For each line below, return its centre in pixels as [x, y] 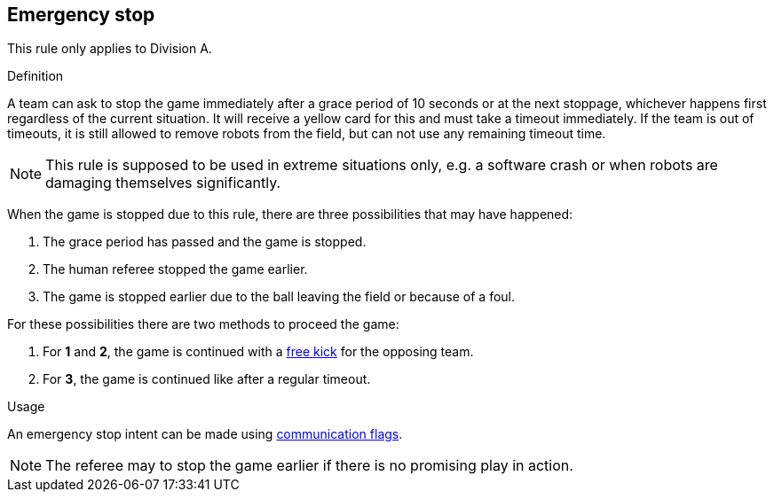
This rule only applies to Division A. [110, 49]
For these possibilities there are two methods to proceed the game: [203, 324]
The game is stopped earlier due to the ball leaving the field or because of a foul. [279, 297]
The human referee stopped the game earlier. [175, 269]
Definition [36, 76]
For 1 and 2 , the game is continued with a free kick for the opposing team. [258, 352]
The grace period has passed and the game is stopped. [205, 242]
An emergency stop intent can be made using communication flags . [205, 434]
